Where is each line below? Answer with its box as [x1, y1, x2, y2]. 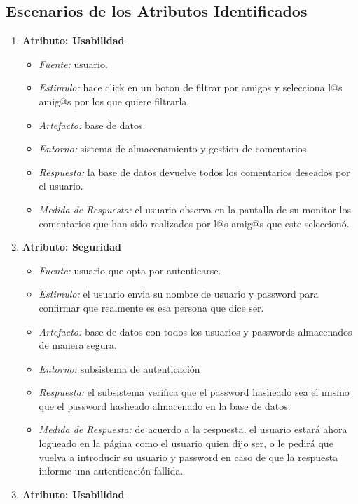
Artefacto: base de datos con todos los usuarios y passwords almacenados [39, 324, 352, 338]
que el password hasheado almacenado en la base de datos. [39, 398, 291, 413]
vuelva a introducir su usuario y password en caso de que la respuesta [39, 449, 338, 464]
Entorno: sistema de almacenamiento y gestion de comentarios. [39, 141, 310, 156]
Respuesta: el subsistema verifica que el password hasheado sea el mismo [39, 385, 350, 399]
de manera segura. [39, 338, 117, 352]
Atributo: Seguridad [22, 239, 122, 254]
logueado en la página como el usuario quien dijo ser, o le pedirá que [39, 436, 333, 451]
